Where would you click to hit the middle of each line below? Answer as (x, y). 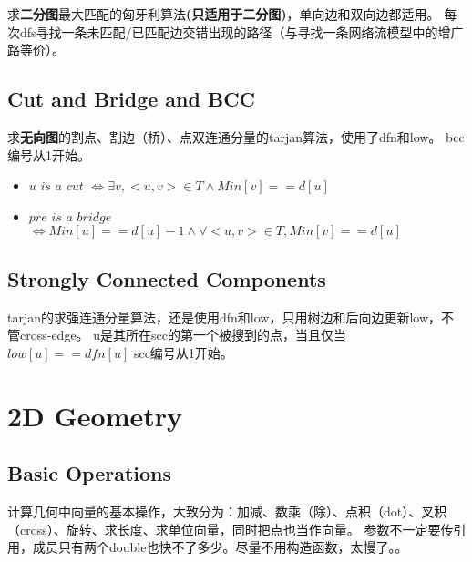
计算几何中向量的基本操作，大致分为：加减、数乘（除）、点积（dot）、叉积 (227, 511)
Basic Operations (90, 473)
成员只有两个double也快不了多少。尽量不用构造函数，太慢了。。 (220, 547)
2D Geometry (95, 415)
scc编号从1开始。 (183, 352)
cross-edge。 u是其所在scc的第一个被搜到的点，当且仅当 (183, 335)
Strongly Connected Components (167, 278)
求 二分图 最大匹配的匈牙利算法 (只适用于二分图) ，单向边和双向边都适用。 (224, 14)
